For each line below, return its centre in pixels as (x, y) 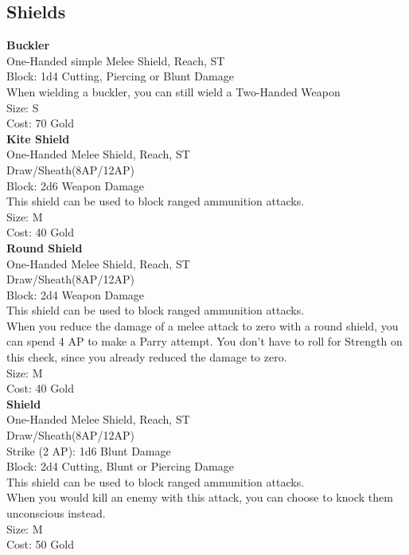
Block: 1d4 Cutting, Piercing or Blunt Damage (120, 76)
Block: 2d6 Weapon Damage (76, 185)
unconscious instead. (56, 513)
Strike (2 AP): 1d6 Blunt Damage (89, 450)
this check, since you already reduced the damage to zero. (147, 357)
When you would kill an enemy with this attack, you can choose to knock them (200, 497)
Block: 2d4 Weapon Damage (76, 294)
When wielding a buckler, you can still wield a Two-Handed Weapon (173, 91)
